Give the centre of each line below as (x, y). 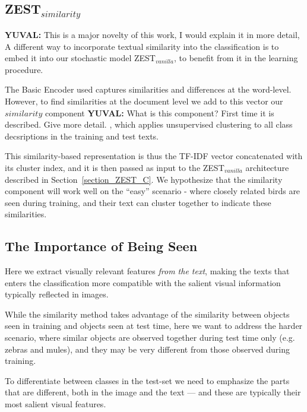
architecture (267, 167)
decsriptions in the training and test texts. (82, 136)
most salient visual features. (56, 404)
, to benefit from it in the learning (236, 58)
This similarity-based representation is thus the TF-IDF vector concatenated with (154, 156)
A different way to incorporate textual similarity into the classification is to (142, 46)
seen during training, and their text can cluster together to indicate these (138, 202)
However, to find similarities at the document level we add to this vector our (144, 101)
